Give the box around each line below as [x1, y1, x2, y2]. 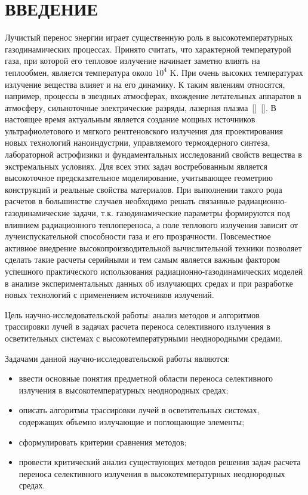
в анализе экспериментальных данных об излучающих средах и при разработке [5, 276, 293, 289]
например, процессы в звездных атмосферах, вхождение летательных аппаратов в [5, 90, 301, 102]
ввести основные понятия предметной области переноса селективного [19, 372, 273, 385]
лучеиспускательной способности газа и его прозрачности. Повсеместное [5, 230, 271, 242]
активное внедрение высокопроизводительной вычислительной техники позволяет [5, 241, 302, 254]
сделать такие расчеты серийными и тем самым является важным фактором [5, 253, 280, 266]
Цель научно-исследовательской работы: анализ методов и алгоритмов [5, 308, 260, 321]
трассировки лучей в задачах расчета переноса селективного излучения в [5, 320, 270, 333]
